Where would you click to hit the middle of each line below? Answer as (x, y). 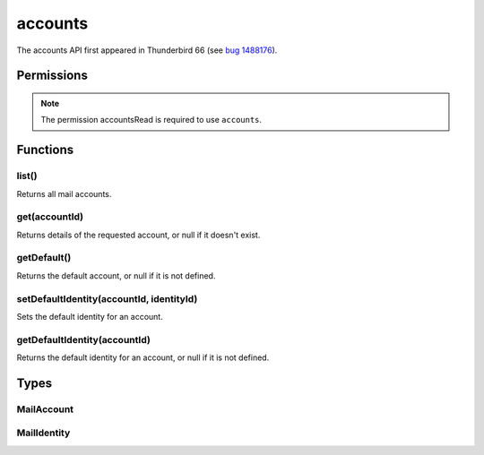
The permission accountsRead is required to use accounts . (151, 120)
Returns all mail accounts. (64, 193)
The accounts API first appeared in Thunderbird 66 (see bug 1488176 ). (147, 50)
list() (27, 176)
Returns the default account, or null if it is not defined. (116, 275)
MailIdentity (43, 433)
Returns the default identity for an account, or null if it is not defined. (143, 357)
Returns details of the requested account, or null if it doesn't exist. (138, 235)
